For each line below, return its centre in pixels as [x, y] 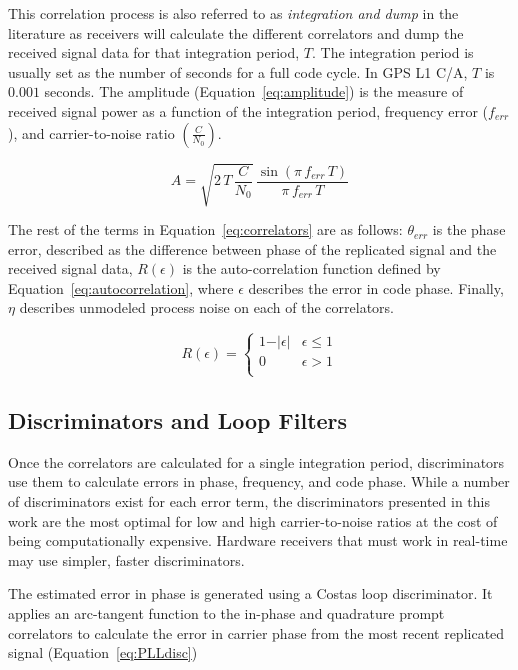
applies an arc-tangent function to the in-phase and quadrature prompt [226, 613]
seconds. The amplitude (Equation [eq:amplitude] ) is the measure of [254, 91]
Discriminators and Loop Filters [178, 420]
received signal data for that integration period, [154, 52]
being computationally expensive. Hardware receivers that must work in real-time [258, 540]
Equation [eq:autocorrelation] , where [121, 287]
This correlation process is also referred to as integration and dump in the [233, 13]
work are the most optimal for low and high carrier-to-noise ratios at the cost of [253, 520]
